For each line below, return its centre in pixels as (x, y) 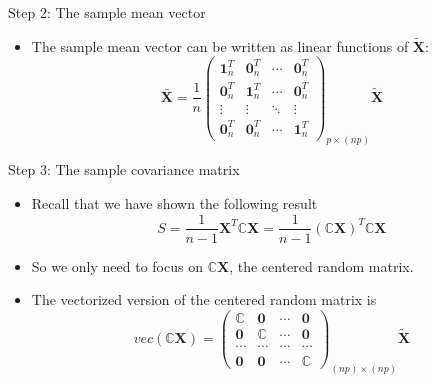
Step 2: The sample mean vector (107, 12)
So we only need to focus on (117, 265)
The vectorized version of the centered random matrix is (204, 299)
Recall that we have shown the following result (174, 202)
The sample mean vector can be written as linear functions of (220, 45)
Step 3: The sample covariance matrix (124, 169)
